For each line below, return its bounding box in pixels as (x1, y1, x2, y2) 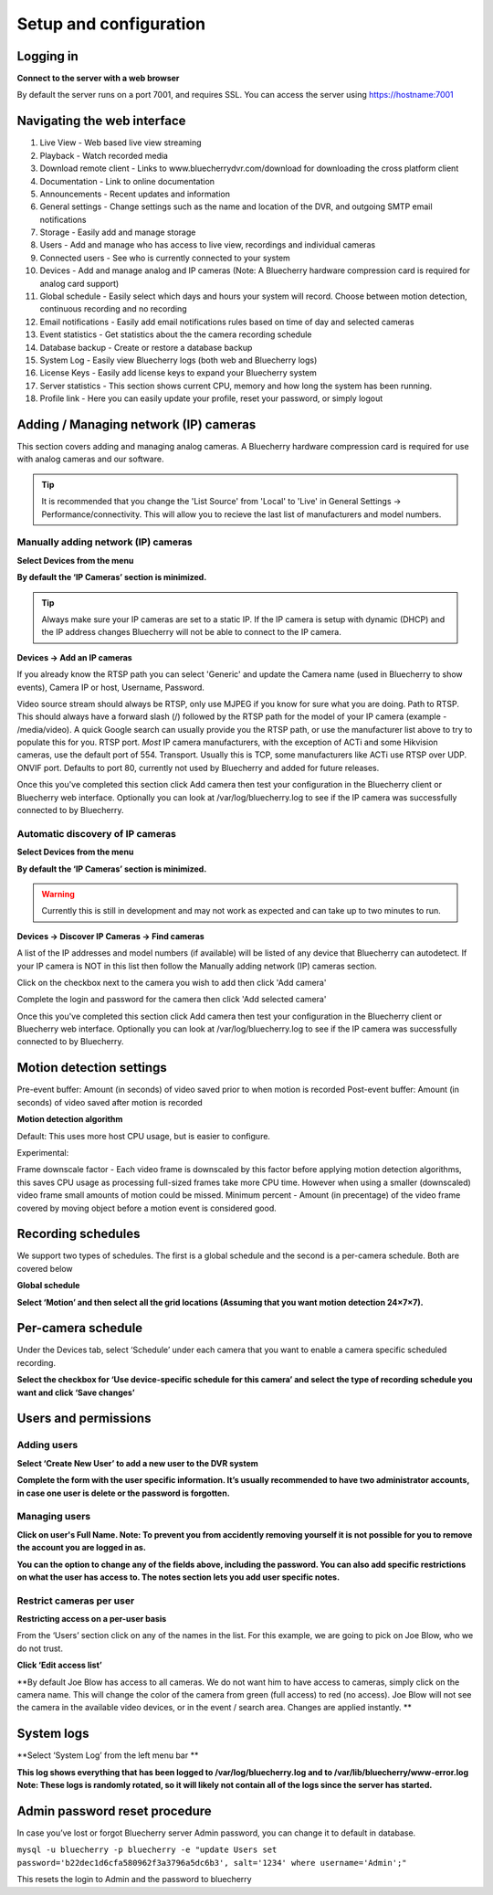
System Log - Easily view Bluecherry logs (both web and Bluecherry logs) (39, 355, 318, 365)
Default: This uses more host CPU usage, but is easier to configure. (16, 1130, 271, 1141)
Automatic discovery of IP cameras (16, 827, 177, 840)
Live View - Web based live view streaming (39, 137, 202, 148)
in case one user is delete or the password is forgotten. (16, 1487, 230, 1498)
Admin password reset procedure (16, 1803, 212, 1818)
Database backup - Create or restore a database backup (39, 342, 253, 353)
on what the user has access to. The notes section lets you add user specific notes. (16, 1572, 341, 1583)
